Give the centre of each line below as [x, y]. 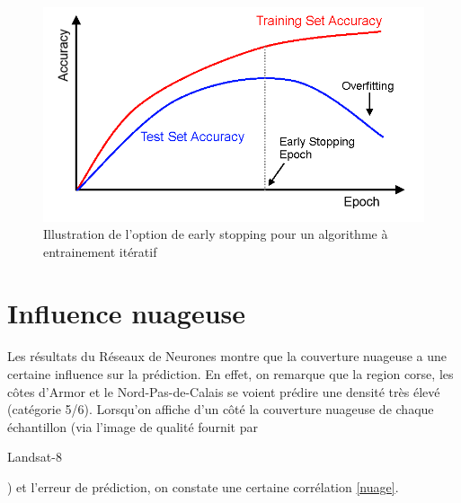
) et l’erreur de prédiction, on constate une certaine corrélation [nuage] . [203, 486]
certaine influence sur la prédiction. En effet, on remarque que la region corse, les [230, 374]
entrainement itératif [100, 251]
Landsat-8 [35, 457]
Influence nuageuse [127, 313]
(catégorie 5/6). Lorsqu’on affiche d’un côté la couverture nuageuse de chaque [221, 409]
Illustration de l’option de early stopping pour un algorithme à [216, 234]
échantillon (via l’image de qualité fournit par [133, 426]
